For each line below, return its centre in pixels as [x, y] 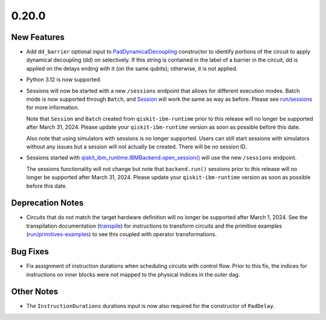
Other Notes [35, 292]
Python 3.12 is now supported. [64, 80]
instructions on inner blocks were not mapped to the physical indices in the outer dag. [133, 274]
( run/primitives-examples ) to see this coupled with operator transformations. [122, 234]
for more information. [53, 107]
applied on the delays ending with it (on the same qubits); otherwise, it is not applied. [132, 68]
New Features [38, 37]
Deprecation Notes [47, 203]
